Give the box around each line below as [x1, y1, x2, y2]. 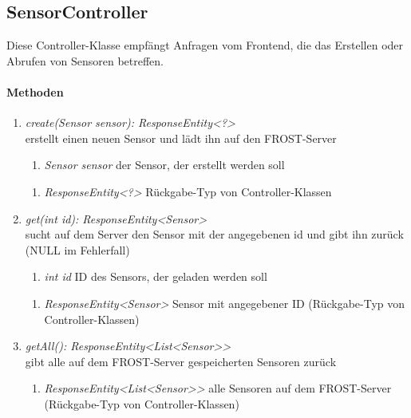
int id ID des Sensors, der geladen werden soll [44, 268, 267, 285]
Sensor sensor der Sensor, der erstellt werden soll [44, 156, 285, 173]
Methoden [6, 83, 64, 100]
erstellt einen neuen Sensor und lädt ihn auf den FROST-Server [25, 129, 337, 146]
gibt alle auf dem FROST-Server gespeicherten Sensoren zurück [25, 353, 337, 369]
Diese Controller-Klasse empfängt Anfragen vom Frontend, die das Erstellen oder [6, 37, 404, 53]
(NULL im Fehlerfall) [25, 241, 130, 258]
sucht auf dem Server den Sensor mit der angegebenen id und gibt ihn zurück [25, 226, 404, 243]
